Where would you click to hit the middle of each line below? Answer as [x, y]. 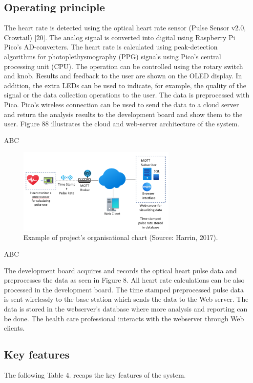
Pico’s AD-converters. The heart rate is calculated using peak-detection [111, 47]
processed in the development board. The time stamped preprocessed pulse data [124, 289]
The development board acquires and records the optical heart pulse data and [120, 270]
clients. [14, 328]
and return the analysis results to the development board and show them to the [123, 114]
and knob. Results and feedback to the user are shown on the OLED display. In [123, 76]
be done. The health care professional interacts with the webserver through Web [124, 318]
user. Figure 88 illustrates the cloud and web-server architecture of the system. [122, 124]
